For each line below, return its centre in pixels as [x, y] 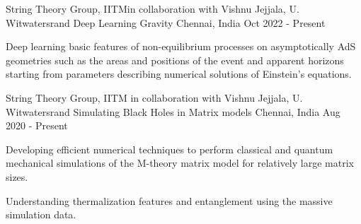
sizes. [17, 176]
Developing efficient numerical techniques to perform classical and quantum [170, 149]
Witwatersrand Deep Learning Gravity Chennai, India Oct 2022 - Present [166, 22]
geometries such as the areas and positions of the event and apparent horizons [175, 60]
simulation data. [41, 214]
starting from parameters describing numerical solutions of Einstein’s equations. [179, 74]
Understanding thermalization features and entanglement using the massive [169, 200]
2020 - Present [37, 125]
